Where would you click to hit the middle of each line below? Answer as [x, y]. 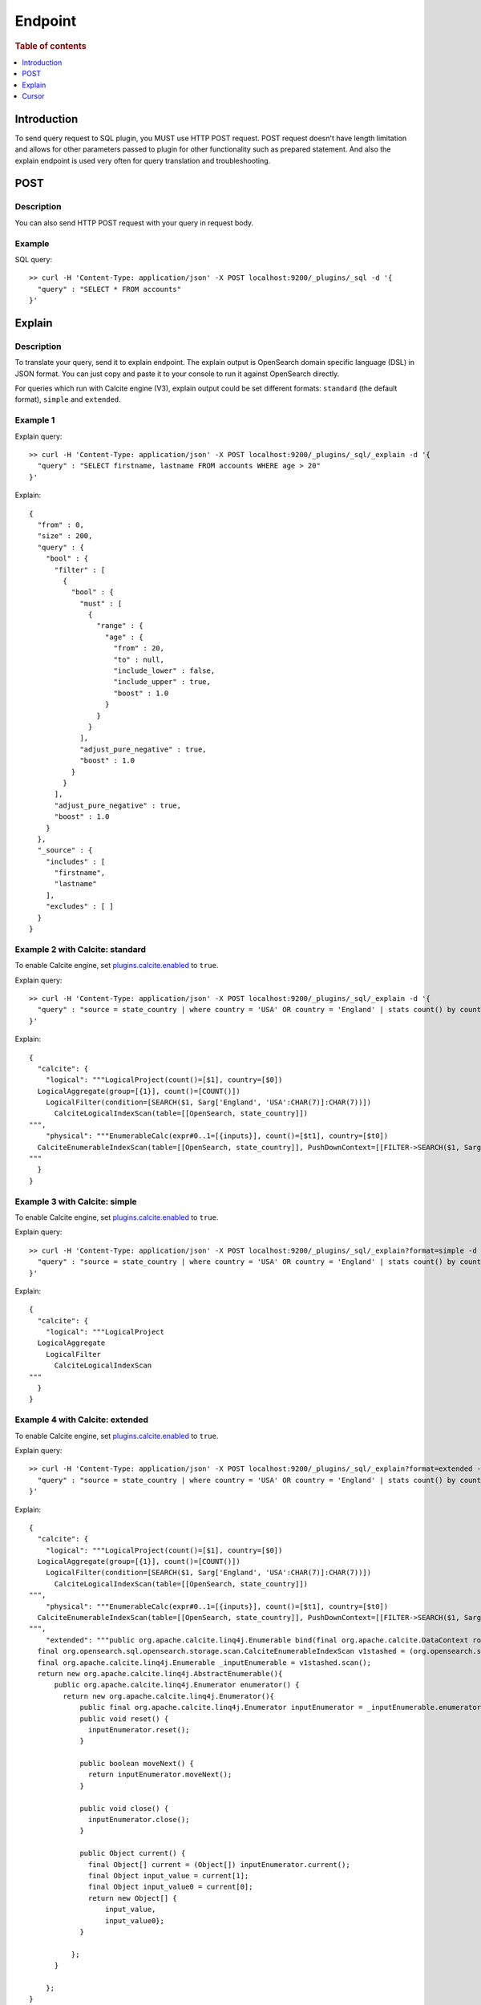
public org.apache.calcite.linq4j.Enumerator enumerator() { [177, 1685]
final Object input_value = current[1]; [169, 1875]
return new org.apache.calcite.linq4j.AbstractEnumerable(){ [160, 1673]
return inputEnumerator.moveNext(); [160, 1775]
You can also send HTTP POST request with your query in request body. [134, 223]
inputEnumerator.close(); [139, 1820]
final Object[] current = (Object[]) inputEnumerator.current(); [219, 1864]
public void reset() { [124, 1719]
